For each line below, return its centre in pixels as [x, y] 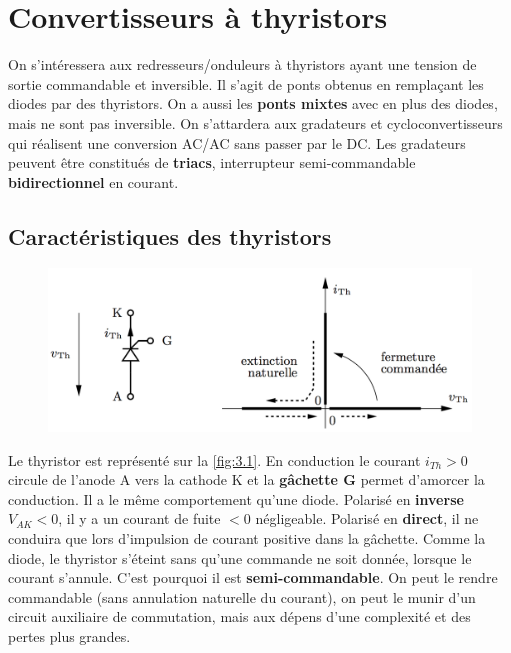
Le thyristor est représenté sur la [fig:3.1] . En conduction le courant [214, 459]
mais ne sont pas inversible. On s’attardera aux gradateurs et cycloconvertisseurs [255, 122]
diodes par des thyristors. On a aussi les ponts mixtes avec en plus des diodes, [253, 103]
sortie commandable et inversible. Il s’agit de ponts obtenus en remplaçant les [246, 83]
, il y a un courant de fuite [139, 518]
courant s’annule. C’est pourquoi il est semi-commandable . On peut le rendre [253, 577]
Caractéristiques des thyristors [170, 235]
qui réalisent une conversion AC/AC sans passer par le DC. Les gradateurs [237, 142]
